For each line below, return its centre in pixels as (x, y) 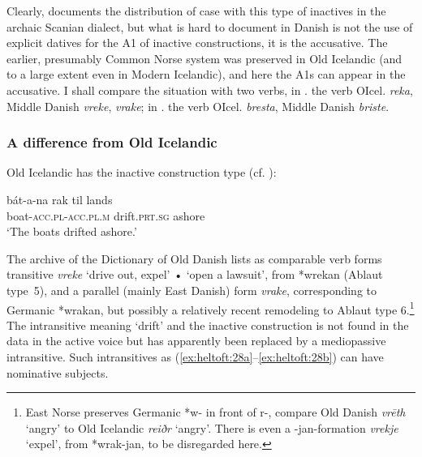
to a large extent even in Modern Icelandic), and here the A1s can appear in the (206, 74)
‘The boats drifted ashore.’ (72, 231)
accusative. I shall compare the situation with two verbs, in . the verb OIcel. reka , (210, 90)
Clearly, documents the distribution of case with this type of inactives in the (196, 11)
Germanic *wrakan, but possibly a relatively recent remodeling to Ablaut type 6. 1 (211, 308)
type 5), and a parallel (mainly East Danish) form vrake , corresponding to (192, 290)
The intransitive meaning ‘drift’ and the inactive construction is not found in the (208, 325)
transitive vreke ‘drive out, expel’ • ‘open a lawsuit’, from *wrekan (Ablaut (195, 274)
